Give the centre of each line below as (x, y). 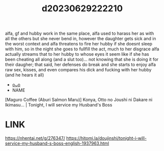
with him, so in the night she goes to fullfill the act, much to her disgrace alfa (82, 49)
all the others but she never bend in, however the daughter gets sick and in (81, 39)
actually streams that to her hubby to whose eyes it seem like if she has (77, 54)
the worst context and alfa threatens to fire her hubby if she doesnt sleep (79, 44)
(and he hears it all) (24, 75)
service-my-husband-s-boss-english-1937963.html (57, 143)
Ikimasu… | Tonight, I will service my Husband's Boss (59, 105)
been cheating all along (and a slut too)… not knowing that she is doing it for (82, 60)
